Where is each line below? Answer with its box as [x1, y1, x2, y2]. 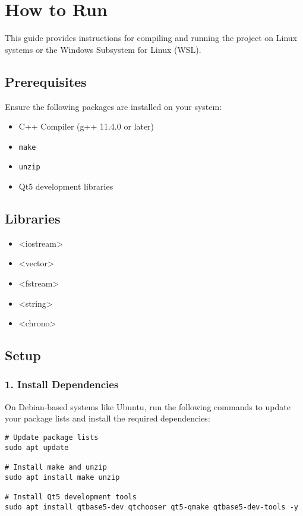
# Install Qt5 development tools [5, 492, 137, 501]
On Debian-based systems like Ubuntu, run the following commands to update [5, 400, 291, 413]
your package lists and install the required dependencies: [5, 412, 210, 424]
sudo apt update [5, 443, 69, 452]
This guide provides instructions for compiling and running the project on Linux [5, 32, 297, 44]
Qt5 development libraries [18, 180, 113, 193]
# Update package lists [5, 433, 99, 442]
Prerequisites [5, 72, 87, 90]
